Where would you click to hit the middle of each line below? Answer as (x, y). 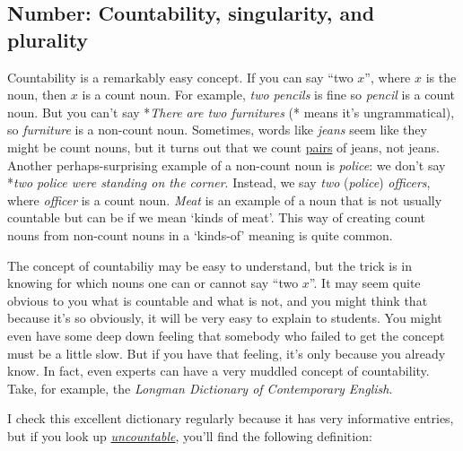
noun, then (37, 95)
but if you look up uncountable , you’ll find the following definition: (190, 435)
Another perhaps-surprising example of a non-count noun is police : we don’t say (227, 165)
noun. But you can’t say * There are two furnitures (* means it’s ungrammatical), (231, 112)
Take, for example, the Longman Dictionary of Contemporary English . (200, 388)
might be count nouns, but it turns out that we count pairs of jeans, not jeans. (223, 147)
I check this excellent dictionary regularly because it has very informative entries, (231, 418)
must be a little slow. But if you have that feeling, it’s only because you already (227, 353)
